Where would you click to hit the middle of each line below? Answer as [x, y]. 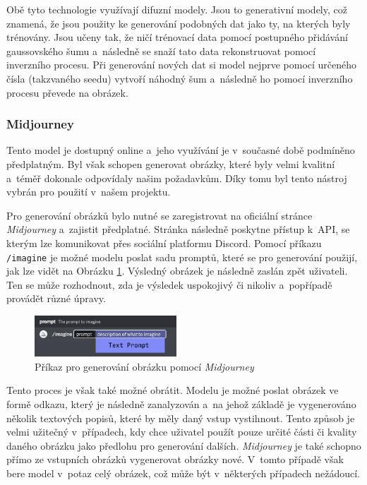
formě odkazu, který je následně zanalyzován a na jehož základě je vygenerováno [181, 404]
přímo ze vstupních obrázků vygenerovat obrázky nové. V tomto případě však [175, 459]
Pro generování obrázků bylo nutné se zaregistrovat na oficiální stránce [160, 215]
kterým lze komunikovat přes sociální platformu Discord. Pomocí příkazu [164, 243]
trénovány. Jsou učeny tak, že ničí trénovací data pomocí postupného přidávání [177, 37]
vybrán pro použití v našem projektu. [89, 192]
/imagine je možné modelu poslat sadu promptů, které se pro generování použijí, [182, 257]
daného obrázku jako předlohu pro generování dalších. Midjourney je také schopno [184, 445]
